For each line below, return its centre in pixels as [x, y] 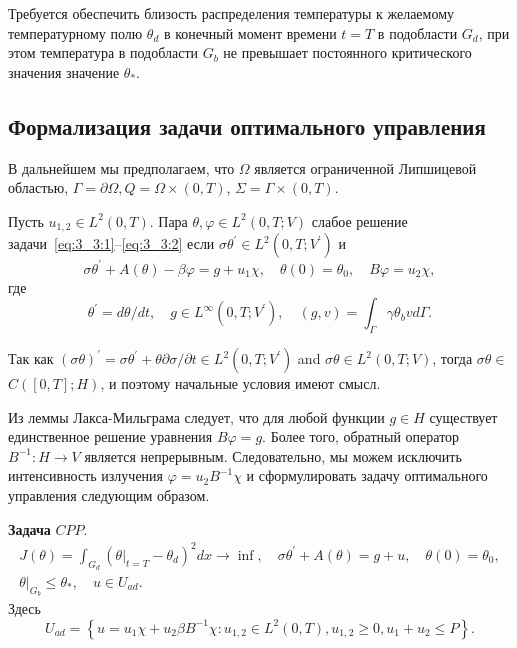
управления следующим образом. [109, 495]
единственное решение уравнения [110, 436]
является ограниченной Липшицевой [365, 167]
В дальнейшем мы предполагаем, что [121, 167]
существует [463, 416]
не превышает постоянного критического [347, 52]
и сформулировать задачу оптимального [367, 475]
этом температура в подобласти [103, 52]
